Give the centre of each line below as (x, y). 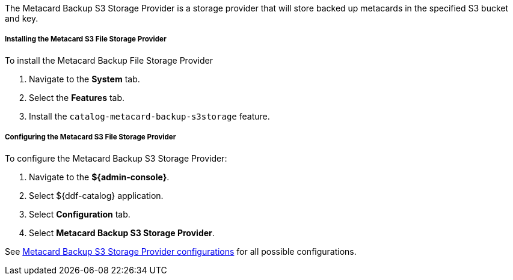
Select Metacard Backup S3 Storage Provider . (122, 233)
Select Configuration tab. (80, 214)
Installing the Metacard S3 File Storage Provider (86, 39)
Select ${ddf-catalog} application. (96, 195)
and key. (22, 18)
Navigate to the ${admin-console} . (99, 177)
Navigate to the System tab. (84, 79)
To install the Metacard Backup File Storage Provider (109, 60)
